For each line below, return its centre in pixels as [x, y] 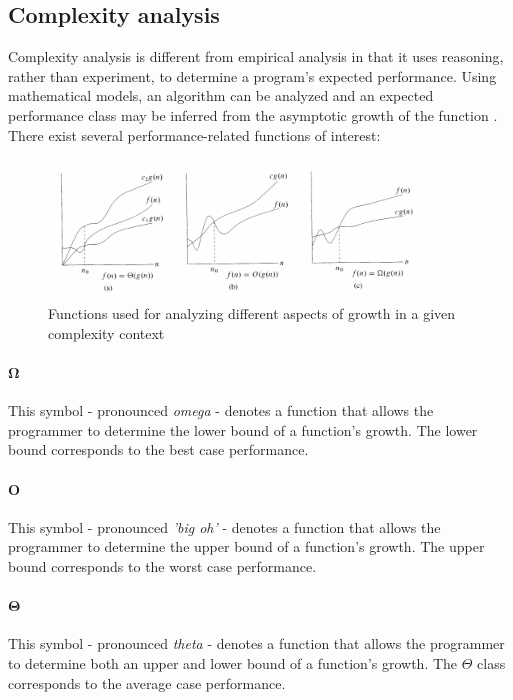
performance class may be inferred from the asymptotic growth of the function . [253, 114]
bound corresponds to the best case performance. [158, 449]
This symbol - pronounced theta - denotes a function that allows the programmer [256, 643]
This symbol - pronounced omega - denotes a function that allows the [221, 410]
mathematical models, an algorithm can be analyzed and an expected [221, 95]
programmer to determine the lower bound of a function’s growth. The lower [243, 429]
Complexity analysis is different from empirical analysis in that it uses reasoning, [256, 56]
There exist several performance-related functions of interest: [194, 134]
